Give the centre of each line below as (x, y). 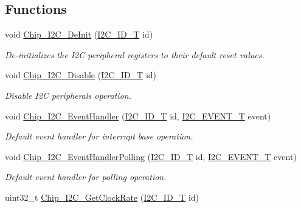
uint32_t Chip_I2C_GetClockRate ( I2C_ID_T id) (102, 197)
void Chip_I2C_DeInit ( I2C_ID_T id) (79, 34)
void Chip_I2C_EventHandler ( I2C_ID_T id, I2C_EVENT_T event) (138, 116)
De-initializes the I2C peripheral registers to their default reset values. (135, 54)
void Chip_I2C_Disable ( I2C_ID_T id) (81, 75)
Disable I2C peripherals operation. (68, 95)
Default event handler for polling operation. (86, 177)
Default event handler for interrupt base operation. (99, 136)
